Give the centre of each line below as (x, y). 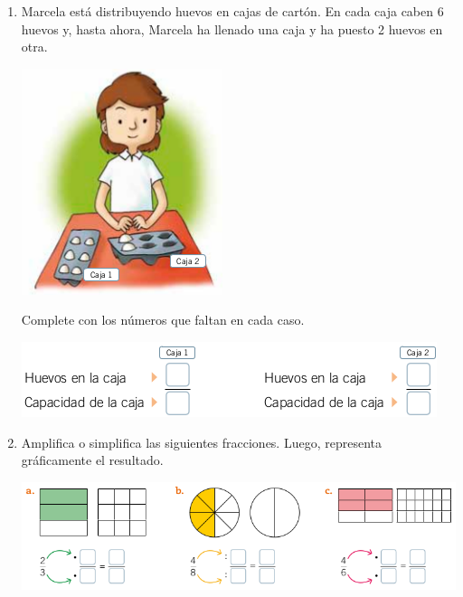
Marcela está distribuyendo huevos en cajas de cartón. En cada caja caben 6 (232, 11)
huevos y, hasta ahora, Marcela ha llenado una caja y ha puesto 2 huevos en (232, 28)
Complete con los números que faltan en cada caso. (163, 320)
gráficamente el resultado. (92, 460)
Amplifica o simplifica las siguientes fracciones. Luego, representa (201, 442)
